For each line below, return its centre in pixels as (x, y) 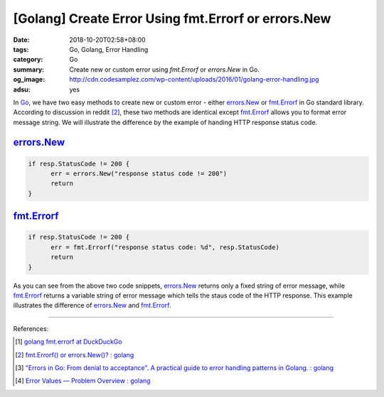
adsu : (22, 89)
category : (28, 60)
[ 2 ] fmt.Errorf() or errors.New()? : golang (75, 354)
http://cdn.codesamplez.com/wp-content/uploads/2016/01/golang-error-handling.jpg (194, 80)
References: (31, 328)
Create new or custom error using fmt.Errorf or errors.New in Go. (164, 69)
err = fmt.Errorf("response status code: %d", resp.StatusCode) (165, 247)
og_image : (29, 80)
